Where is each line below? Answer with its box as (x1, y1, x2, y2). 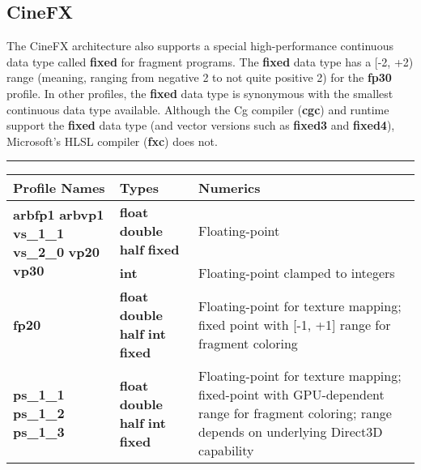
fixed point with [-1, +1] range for (198, 314, 391, 334)
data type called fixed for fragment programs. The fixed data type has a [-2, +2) (6, 53, 414, 70)
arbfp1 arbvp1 (13, 205, 104, 224)
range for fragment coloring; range (198, 404, 392, 423)
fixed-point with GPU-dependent (198, 385, 385, 404)
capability (198, 441, 254, 460)
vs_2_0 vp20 (13, 242, 100, 262)
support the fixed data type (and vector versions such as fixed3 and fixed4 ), (6, 117, 395, 134)
